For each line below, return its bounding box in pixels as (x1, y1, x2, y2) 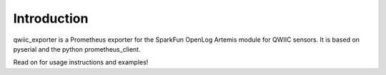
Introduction (13, 11, 89, 26)
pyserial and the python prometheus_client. (13, 45, 141, 53)
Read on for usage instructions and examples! (13, 58, 149, 67)
